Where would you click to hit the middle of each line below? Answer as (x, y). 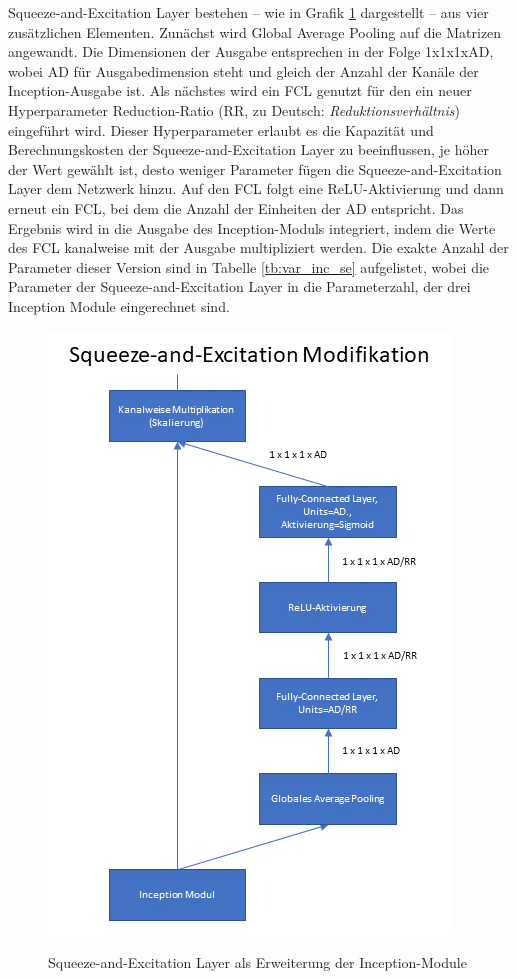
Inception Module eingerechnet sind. (119, 305)
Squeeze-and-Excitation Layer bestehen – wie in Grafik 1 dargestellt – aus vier (248, 12)
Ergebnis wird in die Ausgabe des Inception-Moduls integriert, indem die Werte (252, 227)
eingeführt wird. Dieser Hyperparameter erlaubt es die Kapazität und (221, 129)
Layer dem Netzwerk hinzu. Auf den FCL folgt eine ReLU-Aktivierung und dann (256, 188)
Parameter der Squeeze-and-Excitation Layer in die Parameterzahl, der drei (239, 286)
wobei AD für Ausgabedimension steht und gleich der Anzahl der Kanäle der (243, 70)
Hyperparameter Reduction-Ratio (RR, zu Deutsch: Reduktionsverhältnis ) (234, 109)
